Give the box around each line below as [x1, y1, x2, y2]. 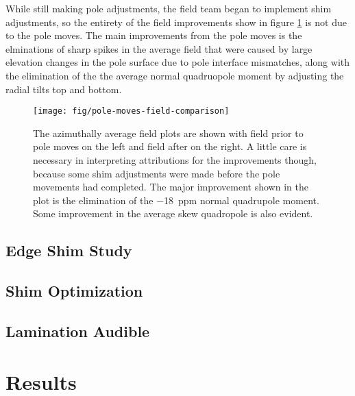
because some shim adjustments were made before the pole [33, 166, 280, 180]
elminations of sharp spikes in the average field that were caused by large [5, 41, 313, 55]
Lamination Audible [5, 320, 150, 341]
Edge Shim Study [5, 240, 132, 261]
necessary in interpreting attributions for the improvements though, [33, 153, 317, 166]
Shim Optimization [5, 280, 143, 301]
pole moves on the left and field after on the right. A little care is [33, 139, 307, 153]
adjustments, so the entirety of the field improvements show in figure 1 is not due [5, 14, 347, 29]
